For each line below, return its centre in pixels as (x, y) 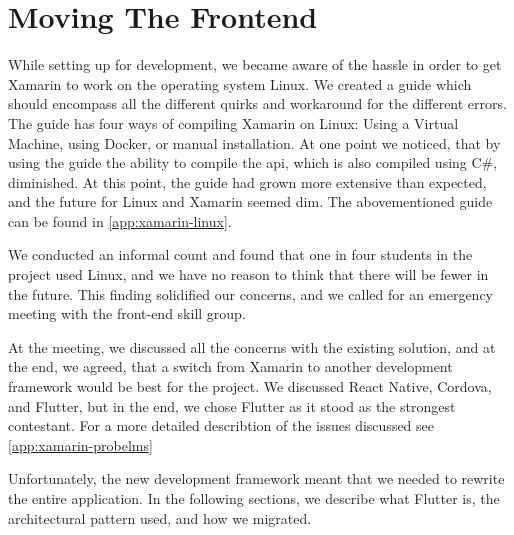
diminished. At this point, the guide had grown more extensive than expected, (247, 181)
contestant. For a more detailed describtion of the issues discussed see (221, 425)
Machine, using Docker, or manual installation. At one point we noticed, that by (254, 142)
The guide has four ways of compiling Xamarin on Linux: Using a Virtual (233, 122)
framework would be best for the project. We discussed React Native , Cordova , (250, 386)
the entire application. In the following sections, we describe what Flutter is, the (254, 498)
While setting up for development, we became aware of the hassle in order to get (255, 64)
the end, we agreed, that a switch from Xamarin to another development (230, 366)
